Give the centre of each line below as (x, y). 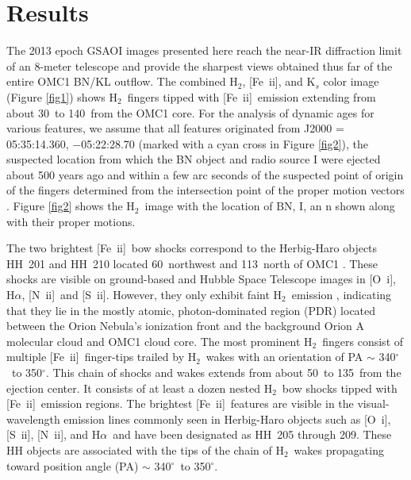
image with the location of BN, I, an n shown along (270, 206)
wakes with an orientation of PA (284, 357)
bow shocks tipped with (340, 388)
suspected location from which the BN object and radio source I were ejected (194, 159)
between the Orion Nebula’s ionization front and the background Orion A (186, 326)
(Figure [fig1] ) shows (56, 96)
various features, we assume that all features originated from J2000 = (175, 128)
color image (351, 81)
